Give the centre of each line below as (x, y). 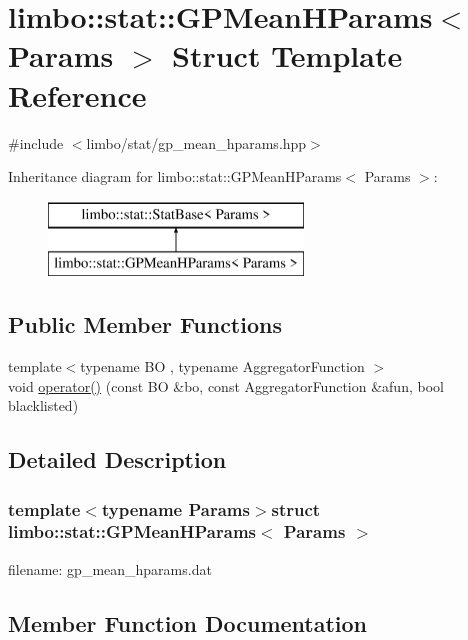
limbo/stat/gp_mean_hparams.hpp (196, 142)
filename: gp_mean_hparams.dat (110, 568)
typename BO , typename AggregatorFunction (222, 366)
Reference (77, 94)
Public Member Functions (145, 324)
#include (36, 142)
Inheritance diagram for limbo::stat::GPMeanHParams (175, 176)
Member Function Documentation (188, 622)
